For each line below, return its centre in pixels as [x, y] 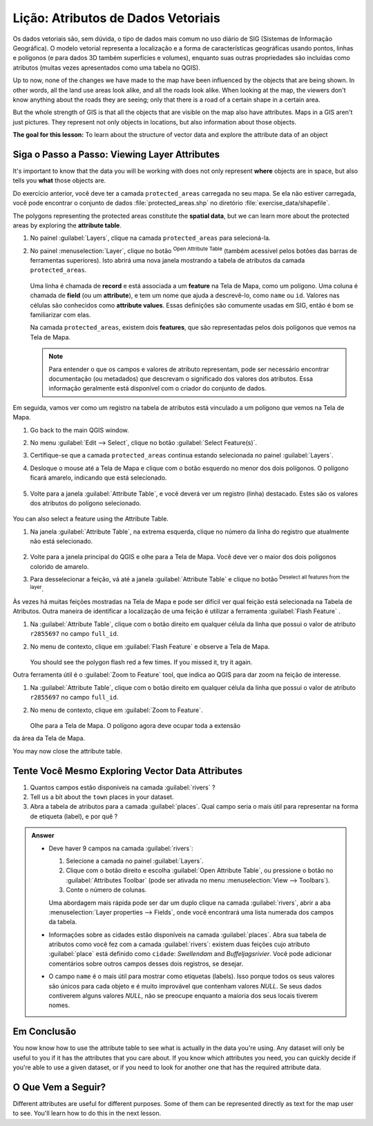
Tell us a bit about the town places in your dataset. [102, 797]
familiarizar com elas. [60, 315]
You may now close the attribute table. [67, 751]
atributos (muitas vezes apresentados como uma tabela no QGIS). [106, 67]
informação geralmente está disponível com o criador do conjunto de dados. [157, 388]
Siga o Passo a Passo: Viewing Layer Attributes [116, 154]
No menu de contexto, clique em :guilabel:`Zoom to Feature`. [116, 710]
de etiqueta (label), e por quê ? [74, 816]
